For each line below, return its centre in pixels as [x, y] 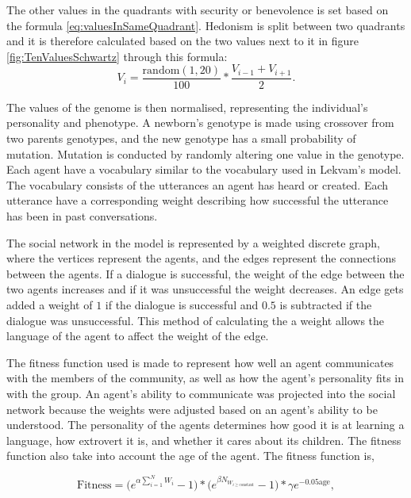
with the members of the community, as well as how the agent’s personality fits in [205, 378]
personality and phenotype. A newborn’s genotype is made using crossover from [200, 123]
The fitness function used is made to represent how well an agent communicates [200, 362]
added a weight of [50, 304]
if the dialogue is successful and [182, 304]
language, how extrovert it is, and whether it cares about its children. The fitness [204, 440]
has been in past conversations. [82, 216]
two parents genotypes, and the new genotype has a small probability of [181, 138]
